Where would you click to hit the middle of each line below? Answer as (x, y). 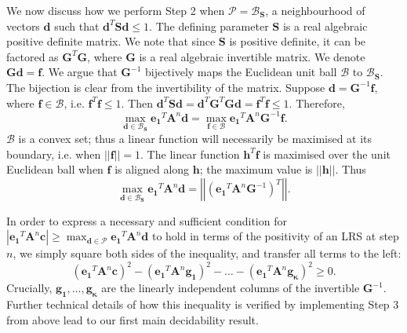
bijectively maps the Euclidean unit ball (241, 72)
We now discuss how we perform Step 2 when (116, 10)
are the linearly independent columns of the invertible (231, 288)
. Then (137, 102)
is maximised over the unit (327, 154)
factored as (33, 56)
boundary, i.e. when (54, 154)
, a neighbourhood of (315, 10)
